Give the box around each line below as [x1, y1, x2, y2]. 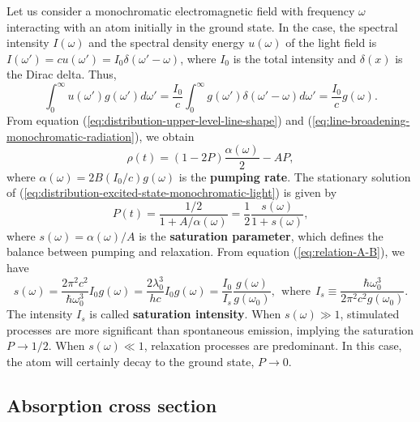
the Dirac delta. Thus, [6, 66, 117, 83]
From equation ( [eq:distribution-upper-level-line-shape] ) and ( [6, 112, 312, 129]
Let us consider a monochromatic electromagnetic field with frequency [6, 2, 355, 19]
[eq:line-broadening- [312, 112, 410, 129]
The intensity [6, 305, 73, 322]
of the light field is [285, 34, 377, 51]
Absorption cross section [6, 392, 217, 417]
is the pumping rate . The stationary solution [178, 168, 411, 185]
